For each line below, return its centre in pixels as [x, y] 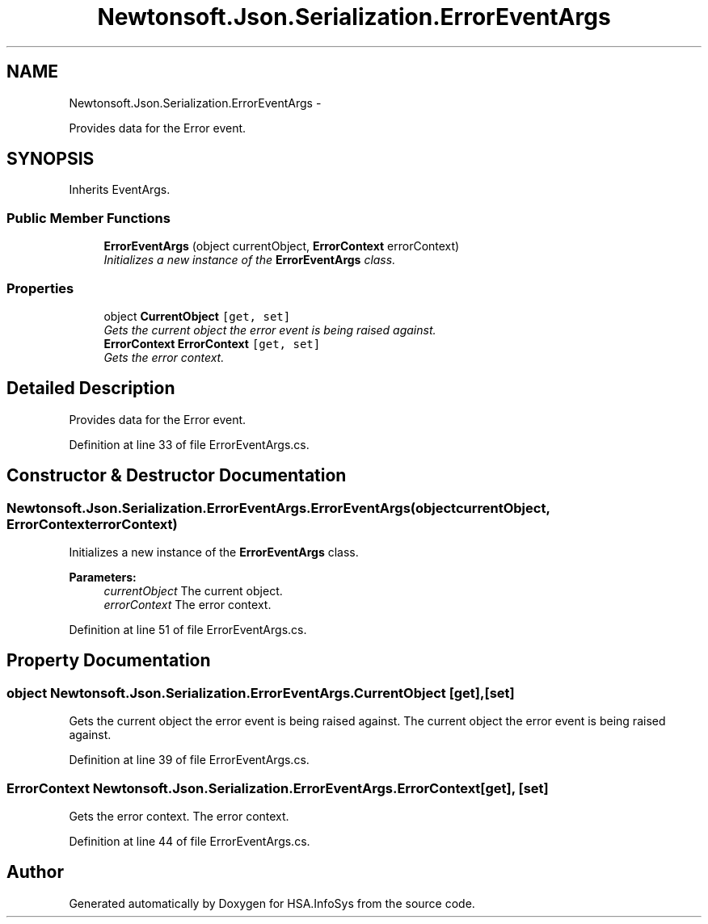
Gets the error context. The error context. [179, 816]
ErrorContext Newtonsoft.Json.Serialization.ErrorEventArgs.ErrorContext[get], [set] [278, 788]
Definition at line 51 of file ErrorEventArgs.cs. [188, 630]
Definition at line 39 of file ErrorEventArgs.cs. [189, 760]
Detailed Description [91, 388]
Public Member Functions [88, 218]
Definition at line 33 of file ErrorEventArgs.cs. [189, 444]
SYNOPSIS [51, 159]
